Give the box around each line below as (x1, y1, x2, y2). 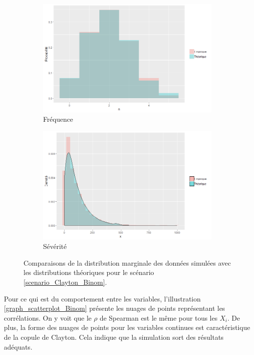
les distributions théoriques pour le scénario (23, 267, 154, 277)
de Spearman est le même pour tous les (99, 312, 218, 323)
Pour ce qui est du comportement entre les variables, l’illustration (4, 293, 201, 303)
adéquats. (4, 341, 33, 352)
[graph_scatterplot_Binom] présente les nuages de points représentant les (4, 303, 225, 313)
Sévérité (43, 241, 67, 251)
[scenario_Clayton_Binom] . (23, 276, 107, 287)
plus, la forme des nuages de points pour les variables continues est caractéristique (4, 322, 250, 332)
